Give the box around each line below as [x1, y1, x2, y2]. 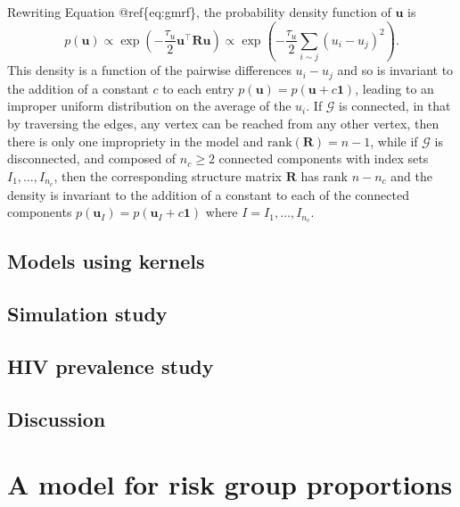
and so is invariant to [337, 61, 454, 79]
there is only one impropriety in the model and [7, 131, 264, 150]
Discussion [7, 404, 106, 432]
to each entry [162, 79, 234, 97]
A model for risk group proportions [7, 466, 453, 503]
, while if [370, 131, 418, 150]
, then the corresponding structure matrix [53, 166, 282, 185]
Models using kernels [7, 247, 205, 275]
